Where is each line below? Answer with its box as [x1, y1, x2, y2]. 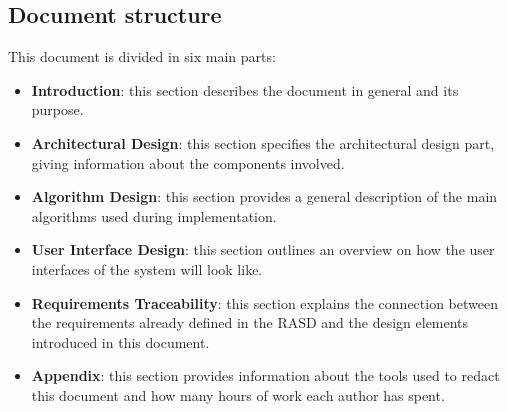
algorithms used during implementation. [31, 205, 277, 226]
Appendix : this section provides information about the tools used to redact [31, 365, 500, 386]
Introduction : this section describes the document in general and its [31, 79, 459, 100]
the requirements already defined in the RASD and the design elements [31, 312, 469, 333]
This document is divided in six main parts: [8, 46, 276, 67]
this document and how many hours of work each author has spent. [31, 384, 445, 405]
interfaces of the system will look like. [31, 258, 263, 279]
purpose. [31, 99, 84, 120]
